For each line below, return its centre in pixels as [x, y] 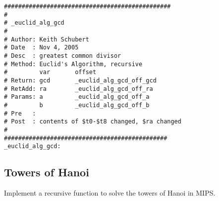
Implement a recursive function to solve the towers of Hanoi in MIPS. [110, 193]
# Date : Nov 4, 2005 [41, 48]
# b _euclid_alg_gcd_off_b [77, 105]
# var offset [50, 72]
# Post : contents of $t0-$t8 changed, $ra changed [93, 122]
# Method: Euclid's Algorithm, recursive [73, 64]
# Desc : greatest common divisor [63, 56]
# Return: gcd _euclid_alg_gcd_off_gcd [80, 80]
